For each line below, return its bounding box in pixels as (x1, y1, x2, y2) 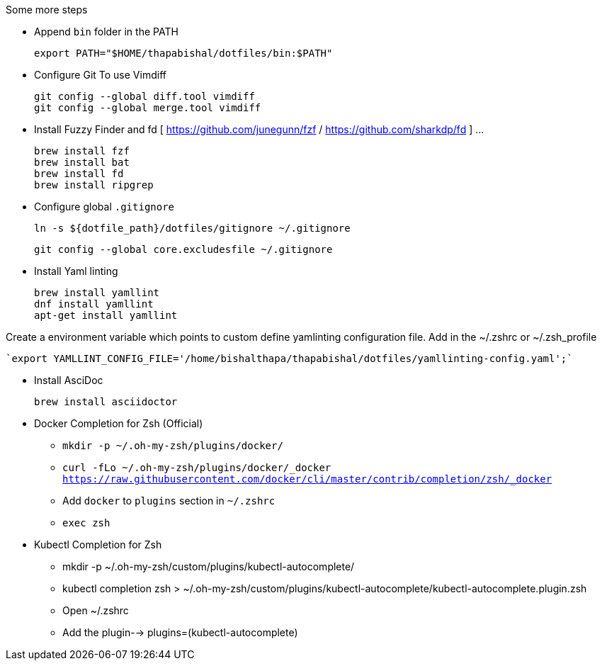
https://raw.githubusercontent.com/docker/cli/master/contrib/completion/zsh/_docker (62, 473, 552, 485)
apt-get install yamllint (34, 310, 178, 321)
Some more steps (6, 4, 88, 16)
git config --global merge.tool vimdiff (34, 102, 261, 113)
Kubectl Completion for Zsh (34, 538, 162, 551)
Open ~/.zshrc (62, 604, 129, 616)
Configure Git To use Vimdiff (34, 69, 166, 81)
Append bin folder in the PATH (34, 26, 178, 38)
